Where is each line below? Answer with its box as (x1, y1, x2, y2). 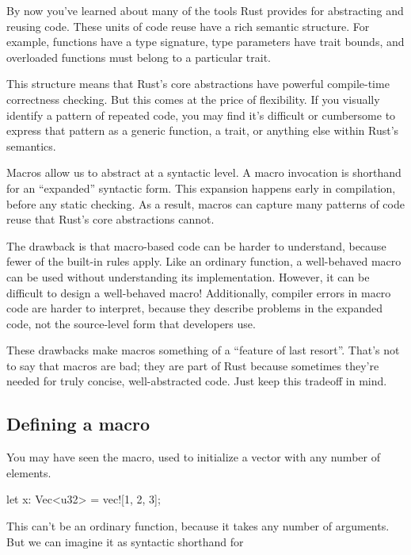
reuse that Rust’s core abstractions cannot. (6, 211, 215, 228)
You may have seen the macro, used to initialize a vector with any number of (6, 449, 380, 465)
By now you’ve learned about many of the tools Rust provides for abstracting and (6, 2, 404, 18)
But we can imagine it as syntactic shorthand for (6, 533, 244, 549)
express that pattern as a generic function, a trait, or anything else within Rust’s (6, 122, 399, 139)
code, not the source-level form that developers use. (6, 315, 256, 331)
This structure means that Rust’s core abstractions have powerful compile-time (6, 75, 390, 92)
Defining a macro (6, 411, 150, 436)
